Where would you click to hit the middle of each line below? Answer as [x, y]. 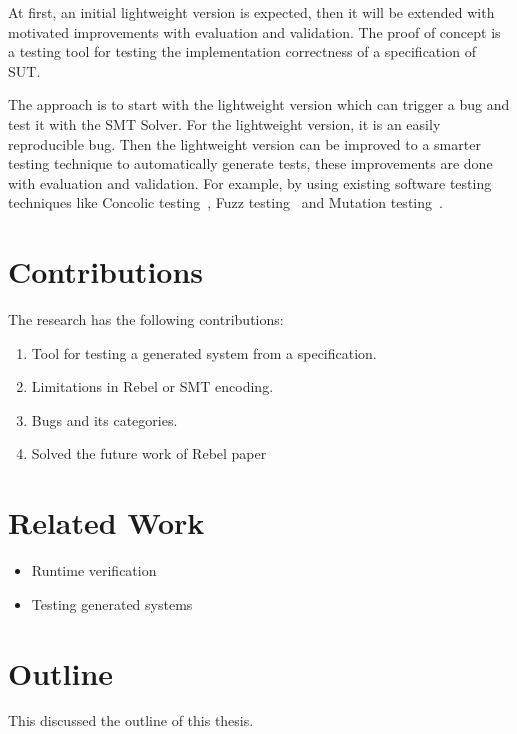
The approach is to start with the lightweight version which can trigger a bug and [259, 104]
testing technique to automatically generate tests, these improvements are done [250, 163]
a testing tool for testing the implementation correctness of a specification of [242, 51]
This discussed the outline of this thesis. [131, 720]
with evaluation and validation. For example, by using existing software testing [250, 182]
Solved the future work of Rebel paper [149, 453]
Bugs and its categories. [104, 419]
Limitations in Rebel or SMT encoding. [152, 386]
